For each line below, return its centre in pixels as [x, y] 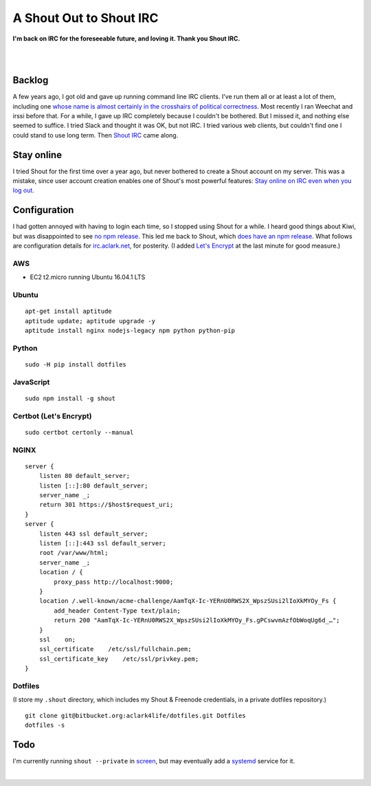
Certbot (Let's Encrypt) [52, 416]
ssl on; [57, 639]
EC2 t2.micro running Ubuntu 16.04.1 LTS [88, 277]
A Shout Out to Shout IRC [86, 18]
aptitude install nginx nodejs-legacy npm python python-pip [130, 331]
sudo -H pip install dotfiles [76, 364]
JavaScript [31, 382]
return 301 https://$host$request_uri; [106, 505]
